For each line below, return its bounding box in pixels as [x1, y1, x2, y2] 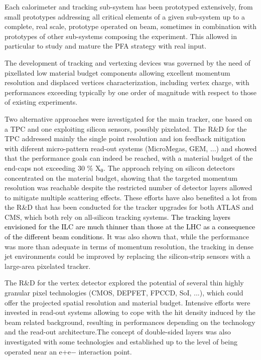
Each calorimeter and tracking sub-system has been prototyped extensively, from [5, 2, 253, 12]
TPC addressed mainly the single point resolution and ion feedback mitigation [5, 133, 245, 144]
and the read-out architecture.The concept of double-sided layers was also [5, 326, 231, 337]
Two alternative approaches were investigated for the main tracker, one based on [5, 113, 252, 124]
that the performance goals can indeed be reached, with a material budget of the [5, 153, 253, 163]
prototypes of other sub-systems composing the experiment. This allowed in [5, 31, 237, 41]
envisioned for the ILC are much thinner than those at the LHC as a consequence [5, 221, 255, 232]
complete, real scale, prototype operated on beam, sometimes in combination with [5, 21, 256, 32]
